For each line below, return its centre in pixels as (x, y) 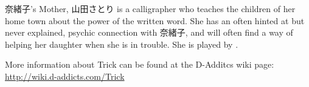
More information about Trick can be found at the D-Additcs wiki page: (140, 64)
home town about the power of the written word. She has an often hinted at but (155, 20)
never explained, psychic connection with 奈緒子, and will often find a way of (149, 32)
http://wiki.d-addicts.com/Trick (65, 76)
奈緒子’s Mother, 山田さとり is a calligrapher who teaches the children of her (150, 8)
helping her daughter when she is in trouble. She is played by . (122, 44)
